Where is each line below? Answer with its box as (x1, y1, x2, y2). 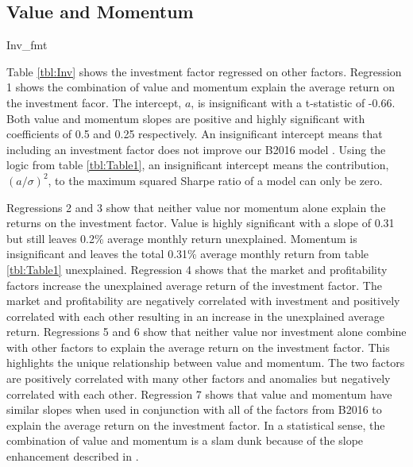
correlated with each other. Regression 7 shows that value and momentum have (6, 385, 392, 402)
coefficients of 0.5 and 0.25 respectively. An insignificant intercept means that (6, 125, 383, 142)
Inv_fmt (6, 37, 48, 53)
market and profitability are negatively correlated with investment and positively (6, 292, 400, 309)
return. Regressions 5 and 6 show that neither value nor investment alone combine (6, 323, 407, 340)
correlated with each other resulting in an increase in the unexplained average (6, 307, 384, 324)
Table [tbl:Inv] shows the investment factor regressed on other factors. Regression (6, 63, 402, 79)
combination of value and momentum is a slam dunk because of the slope (6, 432, 364, 449)
